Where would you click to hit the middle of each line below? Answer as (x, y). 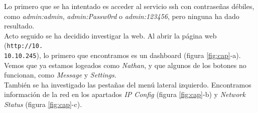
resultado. (19, 26)
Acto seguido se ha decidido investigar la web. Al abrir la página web (110, 35)
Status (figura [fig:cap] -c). (43, 104)
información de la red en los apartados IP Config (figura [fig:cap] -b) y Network (125, 94)
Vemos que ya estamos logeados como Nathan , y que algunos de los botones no (125, 65)
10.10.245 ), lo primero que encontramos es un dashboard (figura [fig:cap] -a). (122, 55)
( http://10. (24, 45)
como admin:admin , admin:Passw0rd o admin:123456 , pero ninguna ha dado (122, 16)
